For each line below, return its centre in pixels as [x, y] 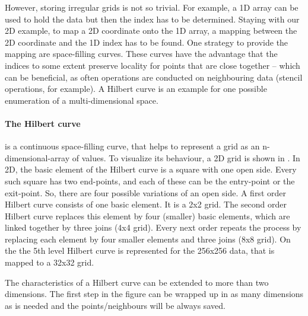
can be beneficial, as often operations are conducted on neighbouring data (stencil [154, 77]
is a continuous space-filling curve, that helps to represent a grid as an [132, 146]
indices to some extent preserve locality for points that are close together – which [153, 65]
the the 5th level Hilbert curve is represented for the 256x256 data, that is [140, 250]
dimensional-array [37, 157]
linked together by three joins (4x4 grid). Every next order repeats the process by [153, 227]
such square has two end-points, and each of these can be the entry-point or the [150, 181]
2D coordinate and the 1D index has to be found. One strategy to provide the [147, 42]
